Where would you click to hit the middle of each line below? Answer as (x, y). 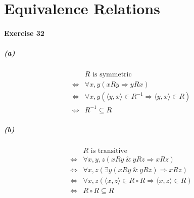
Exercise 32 (24, 33)
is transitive (109, 151)
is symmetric (112, 75)
